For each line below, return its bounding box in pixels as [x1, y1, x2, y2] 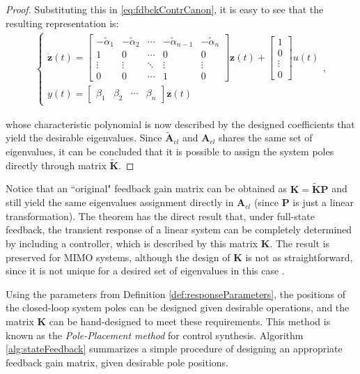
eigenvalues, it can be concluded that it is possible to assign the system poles [6, 143, 334, 158]
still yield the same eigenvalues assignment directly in [6, 195, 234, 210]
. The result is [269, 235, 330, 250]
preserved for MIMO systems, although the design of [6, 249, 230, 264]
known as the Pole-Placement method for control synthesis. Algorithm [6, 327, 304, 342]
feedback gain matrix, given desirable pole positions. [6, 354, 228, 369]
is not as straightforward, [245, 249, 353, 264]
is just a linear [292, 195, 354, 210]
